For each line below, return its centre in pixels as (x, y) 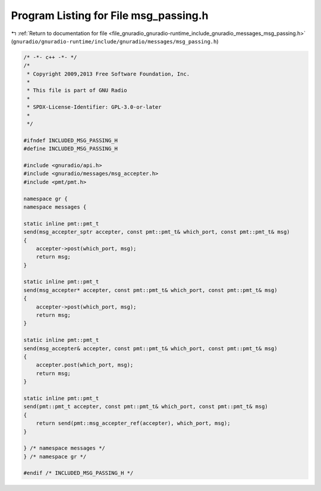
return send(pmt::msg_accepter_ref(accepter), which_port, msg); (133, 423)
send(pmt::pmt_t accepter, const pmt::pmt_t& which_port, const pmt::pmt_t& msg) (146, 407)
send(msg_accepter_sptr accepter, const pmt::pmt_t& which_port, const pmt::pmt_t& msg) (157, 232)
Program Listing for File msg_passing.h (110, 15)
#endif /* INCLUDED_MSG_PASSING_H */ (78, 473)
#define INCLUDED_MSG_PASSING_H (71, 149)
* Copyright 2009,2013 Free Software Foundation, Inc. (108, 74)
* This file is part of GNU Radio (77, 90)
